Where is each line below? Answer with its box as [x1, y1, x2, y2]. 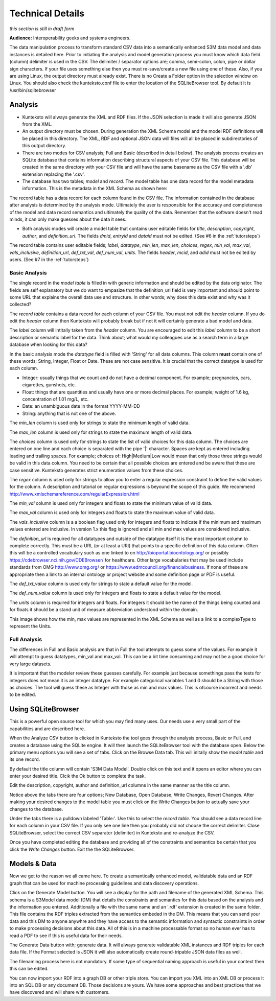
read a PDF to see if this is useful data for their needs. [9, 933, 123, 939]
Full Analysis [9, 636, 42, 643]
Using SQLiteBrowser [9, 705, 79, 714]
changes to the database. [9, 806, 63, 812]
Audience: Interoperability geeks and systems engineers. [9, 35, 131, 41]
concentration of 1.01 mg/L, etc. [22, 396, 89, 402]
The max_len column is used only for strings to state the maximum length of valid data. [9, 429, 193, 435]
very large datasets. [9, 661, 52, 667]
